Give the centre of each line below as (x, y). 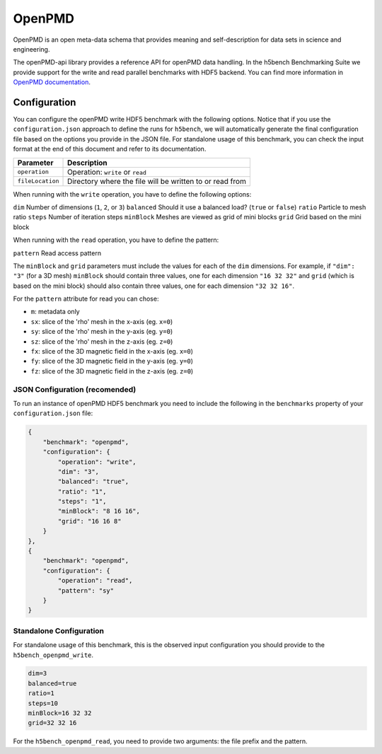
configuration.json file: (53, 413)
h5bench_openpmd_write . (53, 655)
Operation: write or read (107, 172)
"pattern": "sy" (86, 590)
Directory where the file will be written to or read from (157, 181)
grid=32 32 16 (52, 723)
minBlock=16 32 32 (60, 713)
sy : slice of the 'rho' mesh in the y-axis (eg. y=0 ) (102, 332)
